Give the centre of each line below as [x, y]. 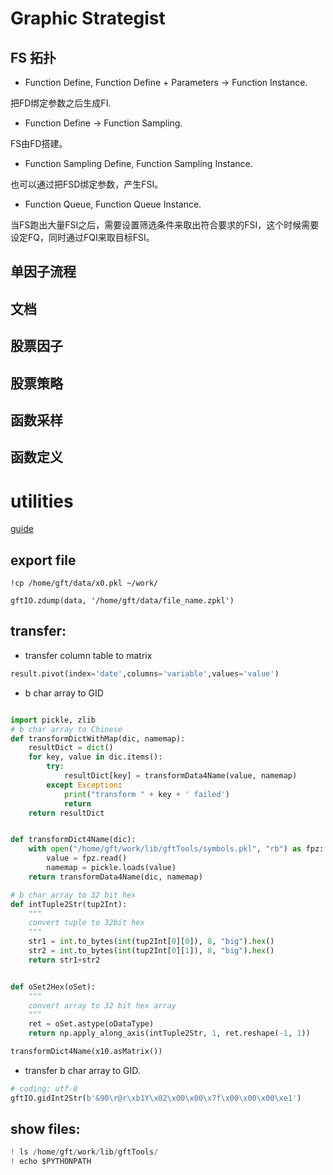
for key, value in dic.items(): [95, 757]
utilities [42, 501]
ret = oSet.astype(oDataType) [91, 1024]
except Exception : [84, 785]
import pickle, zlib [53, 720]
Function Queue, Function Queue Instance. [113, 204]
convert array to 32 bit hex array [102, 1005]
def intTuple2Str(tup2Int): [69, 904]
